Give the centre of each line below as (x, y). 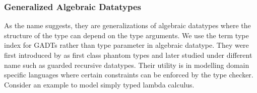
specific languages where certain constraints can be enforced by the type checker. (129, 75)
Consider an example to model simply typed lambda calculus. (99, 84)
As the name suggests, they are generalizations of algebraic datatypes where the (127, 25)
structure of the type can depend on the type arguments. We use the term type (126, 35)
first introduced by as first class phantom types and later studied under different (128, 55)
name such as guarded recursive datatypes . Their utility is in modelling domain (127, 65)
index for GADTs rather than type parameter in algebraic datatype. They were (126, 45)
